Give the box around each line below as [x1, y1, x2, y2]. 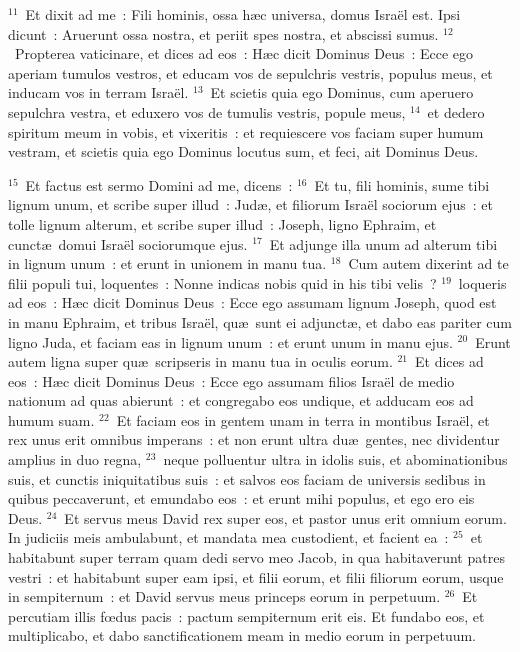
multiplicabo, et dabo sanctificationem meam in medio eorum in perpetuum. [8, 625, 477, 646]
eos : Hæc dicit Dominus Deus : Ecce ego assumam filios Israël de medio [8, 370, 455, 391]
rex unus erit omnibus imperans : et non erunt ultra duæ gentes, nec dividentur [8, 429, 500, 450]
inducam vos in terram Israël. [8, 82, 189, 103]
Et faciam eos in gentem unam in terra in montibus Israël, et [116, 409, 490, 430]
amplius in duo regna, [8, 449, 142, 470]
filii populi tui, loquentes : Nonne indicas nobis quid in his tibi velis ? [8, 272, 437, 293]
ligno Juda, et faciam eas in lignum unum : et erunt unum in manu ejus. [8, 331, 453, 352]
